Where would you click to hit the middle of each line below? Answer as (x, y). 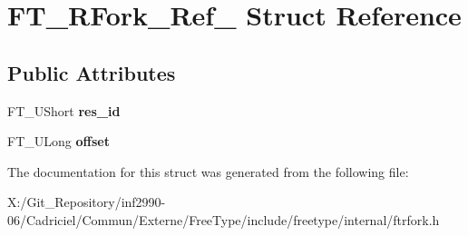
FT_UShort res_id (64, 110)
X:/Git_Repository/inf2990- (87, 202)
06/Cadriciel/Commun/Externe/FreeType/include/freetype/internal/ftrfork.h (224, 219)
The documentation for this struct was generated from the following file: (208, 171)
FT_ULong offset (58, 141)
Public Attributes (92, 72)
